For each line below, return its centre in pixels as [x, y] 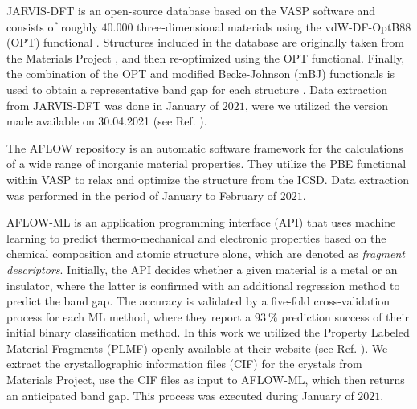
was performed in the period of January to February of [141, 195]
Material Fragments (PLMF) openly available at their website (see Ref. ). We [197, 348]
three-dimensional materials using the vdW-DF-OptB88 [274, 26]
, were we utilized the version [316, 105]
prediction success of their [345, 316]
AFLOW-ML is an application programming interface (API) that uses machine [201, 222]
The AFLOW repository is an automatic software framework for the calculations [205, 147]
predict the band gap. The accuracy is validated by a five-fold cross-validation [198, 301]
